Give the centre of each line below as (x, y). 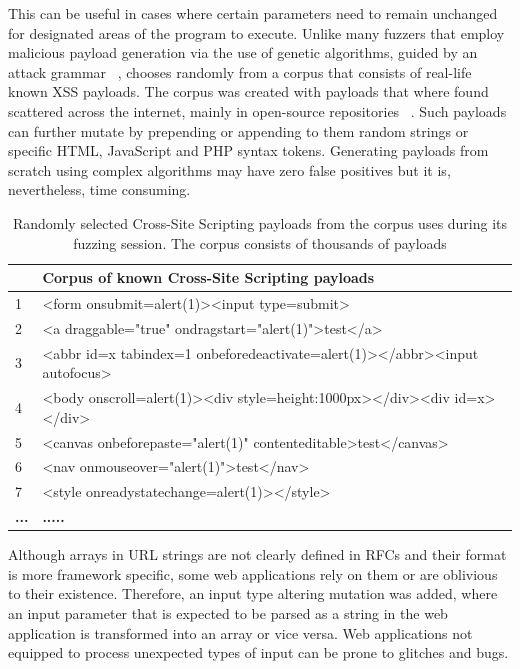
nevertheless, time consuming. (99, 189)
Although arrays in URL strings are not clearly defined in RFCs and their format (257, 554)
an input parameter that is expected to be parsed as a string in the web (228, 612)
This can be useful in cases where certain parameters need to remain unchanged (253, 13)
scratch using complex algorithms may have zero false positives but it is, (229, 169)
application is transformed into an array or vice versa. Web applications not (240, 632)
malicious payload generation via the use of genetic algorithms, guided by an (243, 52)
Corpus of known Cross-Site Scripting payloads (208, 277)
